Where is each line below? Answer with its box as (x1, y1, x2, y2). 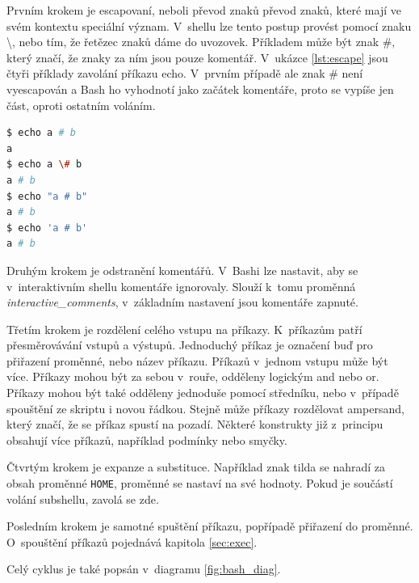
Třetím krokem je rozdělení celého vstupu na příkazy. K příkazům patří (6, 320, 362, 337)
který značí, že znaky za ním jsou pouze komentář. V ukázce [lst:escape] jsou (6, 49, 388, 65)
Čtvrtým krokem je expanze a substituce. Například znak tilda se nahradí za (6, 458, 385, 475)
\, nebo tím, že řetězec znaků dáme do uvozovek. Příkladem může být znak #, (6, 33, 396, 50)
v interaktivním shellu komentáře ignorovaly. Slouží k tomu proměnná (6, 277, 356, 294)
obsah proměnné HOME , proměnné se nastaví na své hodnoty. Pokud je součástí (6, 475, 393, 492)
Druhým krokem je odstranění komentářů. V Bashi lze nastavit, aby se (6, 261, 358, 278)
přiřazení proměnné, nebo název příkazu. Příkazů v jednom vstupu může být (6, 352, 388, 369)
